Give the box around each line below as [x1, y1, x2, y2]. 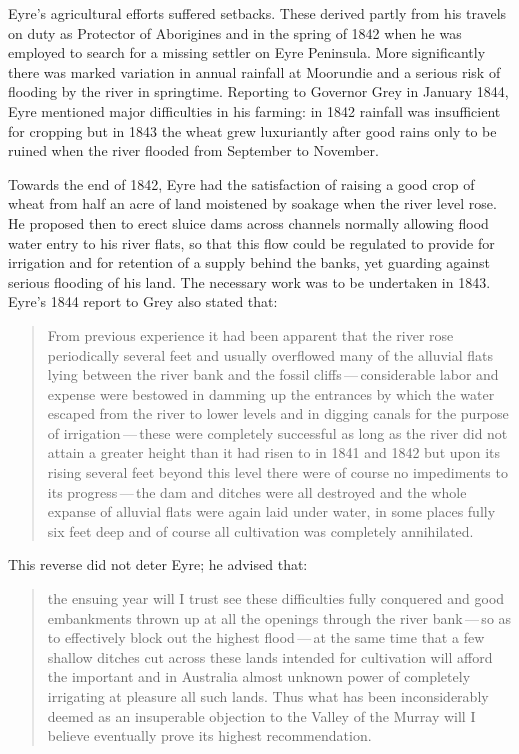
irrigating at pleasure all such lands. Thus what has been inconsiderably [47, 686, 489, 706]
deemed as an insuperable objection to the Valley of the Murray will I [47, 705, 476, 726]
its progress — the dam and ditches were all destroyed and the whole [47, 481, 467, 502]
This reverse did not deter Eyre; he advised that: [8, 554, 308, 575]
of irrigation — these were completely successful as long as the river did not [47, 422, 508, 443]
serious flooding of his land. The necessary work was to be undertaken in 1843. [8, 271, 491, 292]
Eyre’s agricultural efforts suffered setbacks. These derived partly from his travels [8, 3, 507, 23]
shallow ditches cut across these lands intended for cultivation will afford [47, 646, 493, 667]
